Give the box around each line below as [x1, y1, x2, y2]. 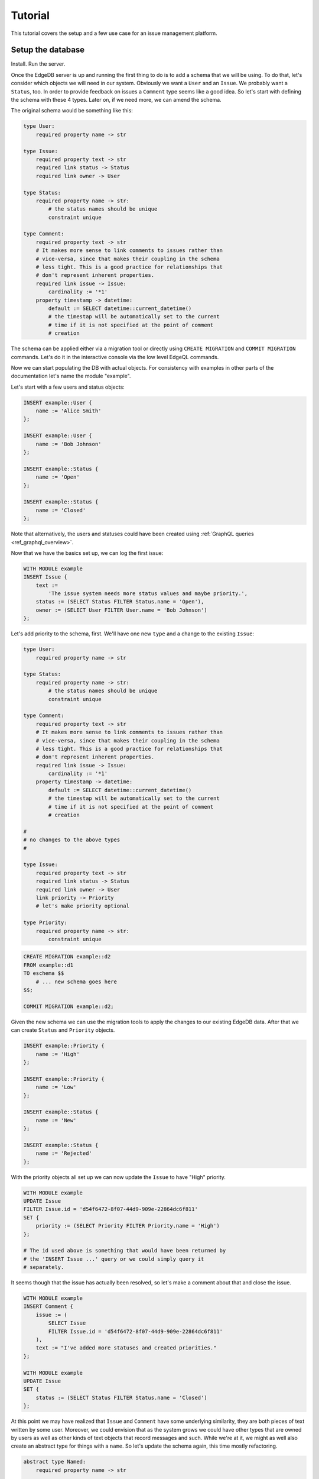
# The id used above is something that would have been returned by [23, 1247, 226, 1254]
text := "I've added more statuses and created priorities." [35, 1345, 217, 1351]
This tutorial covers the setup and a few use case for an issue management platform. [11, 30, 218, 37]
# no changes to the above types [23, 837, 121, 843]
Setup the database [11, 45, 85, 55]
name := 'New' [35, 1117, 77, 1123]
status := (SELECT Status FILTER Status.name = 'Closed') [35, 1394, 207, 1401]
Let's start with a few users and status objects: [11, 383, 125, 390]
